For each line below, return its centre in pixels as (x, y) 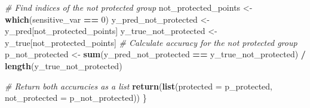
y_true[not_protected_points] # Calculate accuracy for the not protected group (151, 42)
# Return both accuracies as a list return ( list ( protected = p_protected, (139, 86)
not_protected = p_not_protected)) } (76, 98)
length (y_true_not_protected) (64, 65)
